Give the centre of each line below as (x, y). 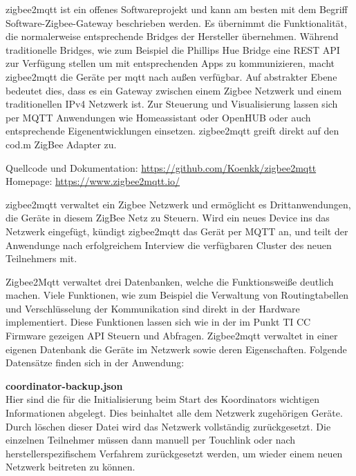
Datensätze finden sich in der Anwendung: (95, 363)
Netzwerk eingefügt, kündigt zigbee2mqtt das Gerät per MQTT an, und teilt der (177, 231)
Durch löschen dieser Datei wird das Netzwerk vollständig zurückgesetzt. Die (168, 426)
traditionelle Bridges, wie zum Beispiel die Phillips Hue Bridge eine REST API (173, 49)
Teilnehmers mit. (41, 258)
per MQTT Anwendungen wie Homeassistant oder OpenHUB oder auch (158, 117)
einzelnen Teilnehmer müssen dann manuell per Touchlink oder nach (151, 440)
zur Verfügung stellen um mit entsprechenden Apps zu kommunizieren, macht (170, 63)
